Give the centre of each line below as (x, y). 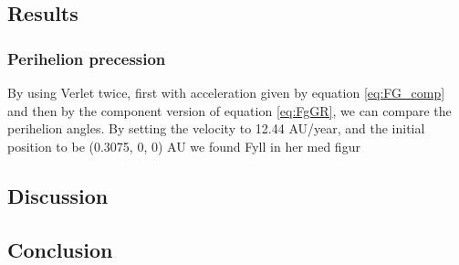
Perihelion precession (87, 58)
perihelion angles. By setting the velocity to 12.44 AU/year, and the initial (216, 128)
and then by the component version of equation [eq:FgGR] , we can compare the (229, 110)
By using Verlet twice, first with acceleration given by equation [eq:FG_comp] (226, 92)
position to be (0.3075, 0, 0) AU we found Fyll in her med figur (184, 146)
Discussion (58, 195)
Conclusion (60, 249)
